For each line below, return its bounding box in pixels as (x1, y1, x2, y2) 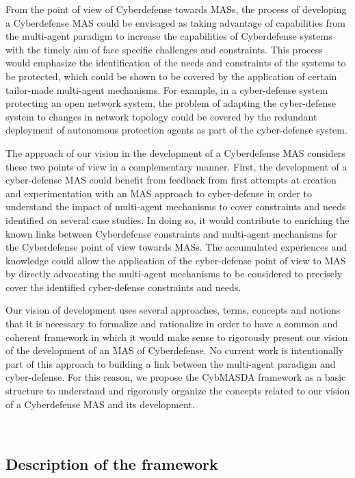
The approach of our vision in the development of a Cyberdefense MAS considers (5, 145, 345, 160)
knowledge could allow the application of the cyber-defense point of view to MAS (5, 253, 346, 267)
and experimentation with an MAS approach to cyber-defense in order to (5, 186, 312, 200)
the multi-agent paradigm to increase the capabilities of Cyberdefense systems (5, 29, 332, 43)
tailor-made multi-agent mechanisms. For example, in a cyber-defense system (5, 82, 328, 97)
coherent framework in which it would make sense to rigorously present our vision (5, 329, 348, 344)
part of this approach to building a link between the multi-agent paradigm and (5, 356, 336, 370)
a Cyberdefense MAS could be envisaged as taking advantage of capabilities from (5, 15, 345, 29)
